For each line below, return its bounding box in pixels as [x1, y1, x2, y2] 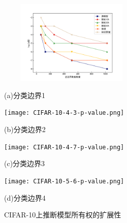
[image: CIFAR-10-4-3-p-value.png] [4, 109, 124, 117]
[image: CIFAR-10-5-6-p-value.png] [4, 177, 124, 185]
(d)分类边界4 [4, 192, 46, 203]
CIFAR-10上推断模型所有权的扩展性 [4, 209, 121, 220]
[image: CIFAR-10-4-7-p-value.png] [4, 143, 124, 151]
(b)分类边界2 [4, 124, 46, 135]
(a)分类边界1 [4, 89, 45, 100]
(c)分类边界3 [4, 158, 45, 169]
